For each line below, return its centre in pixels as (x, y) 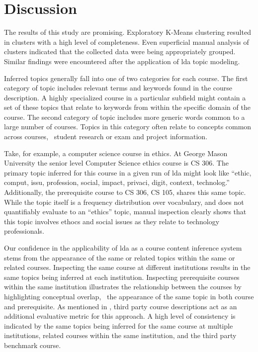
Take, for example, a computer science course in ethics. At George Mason (116, 153)
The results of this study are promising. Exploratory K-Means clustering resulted (128, 32)
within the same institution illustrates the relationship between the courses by (123, 287)
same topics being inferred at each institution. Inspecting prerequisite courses (122, 277)
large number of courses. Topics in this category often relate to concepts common (128, 127)
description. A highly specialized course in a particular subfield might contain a (125, 97)
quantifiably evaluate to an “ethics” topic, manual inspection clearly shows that (125, 212)
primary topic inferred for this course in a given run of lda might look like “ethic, (128, 172)
